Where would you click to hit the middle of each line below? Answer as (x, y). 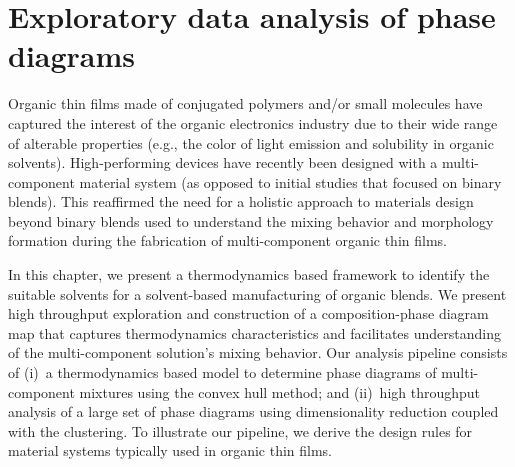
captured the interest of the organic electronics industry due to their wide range (253, 122)
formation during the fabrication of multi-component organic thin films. (227, 240)
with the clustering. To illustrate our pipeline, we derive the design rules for (240, 430)
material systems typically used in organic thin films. (170, 450)
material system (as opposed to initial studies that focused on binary (290, 181)
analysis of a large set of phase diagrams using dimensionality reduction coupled (253, 411)
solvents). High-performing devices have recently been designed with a (223, 162)
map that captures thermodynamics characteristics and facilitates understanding (255, 332)
